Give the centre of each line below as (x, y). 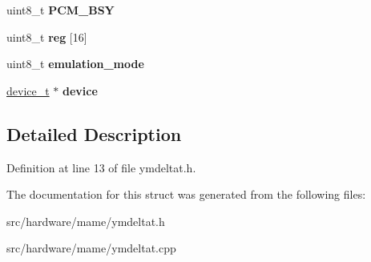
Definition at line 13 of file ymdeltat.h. (101, 167)
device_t (28, 90)
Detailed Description (94, 133)
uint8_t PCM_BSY (60, 10)
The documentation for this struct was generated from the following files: (186, 194)
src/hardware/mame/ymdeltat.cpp (91, 248)
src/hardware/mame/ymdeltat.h (86, 221)
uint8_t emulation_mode (75, 64)
